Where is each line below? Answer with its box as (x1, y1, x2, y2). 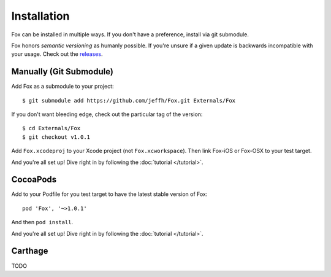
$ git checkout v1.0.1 (22, 133, 91, 141)
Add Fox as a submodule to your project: (11, 83, 114, 90)
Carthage (11, 246, 48, 256)
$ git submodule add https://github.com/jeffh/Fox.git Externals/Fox (22, 97, 236, 104)
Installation (11, 9, 70, 23)
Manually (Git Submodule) (11, 66, 113, 77)
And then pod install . (11, 219, 74, 226)
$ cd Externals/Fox (22, 125, 81, 132)
